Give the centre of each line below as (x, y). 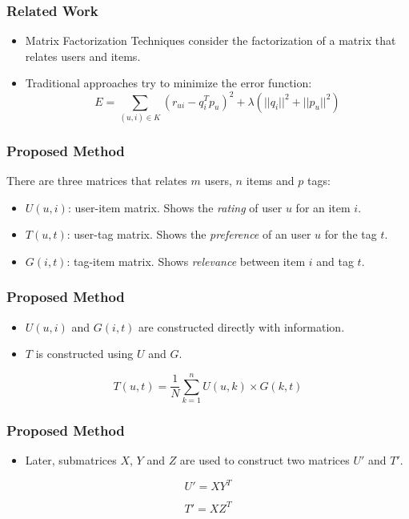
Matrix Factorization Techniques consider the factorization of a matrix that (211, 40)
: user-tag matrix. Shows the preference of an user (189, 234)
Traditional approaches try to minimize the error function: (168, 83)
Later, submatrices (71, 460)
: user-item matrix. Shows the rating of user (175, 207)
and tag (335, 261)
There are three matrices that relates (97, 181)
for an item (323, 207)
